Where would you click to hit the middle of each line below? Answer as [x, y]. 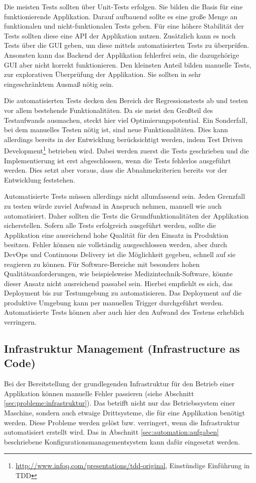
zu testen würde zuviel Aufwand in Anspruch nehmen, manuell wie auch [113, 205]
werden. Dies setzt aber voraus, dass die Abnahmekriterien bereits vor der [116, 170]
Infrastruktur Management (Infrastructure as [122, 349]
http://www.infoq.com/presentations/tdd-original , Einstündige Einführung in [133, 465]
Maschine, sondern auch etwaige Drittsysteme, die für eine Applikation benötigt [125, 413]
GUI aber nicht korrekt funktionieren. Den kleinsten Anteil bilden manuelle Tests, [128, 64]
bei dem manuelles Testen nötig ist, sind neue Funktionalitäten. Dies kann [116, 130]
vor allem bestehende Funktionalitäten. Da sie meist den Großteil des [109, 110]
